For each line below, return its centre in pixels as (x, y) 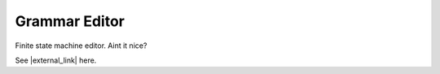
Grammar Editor (70, 21)
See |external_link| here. (56, 60)
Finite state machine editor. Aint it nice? (81, 46)
